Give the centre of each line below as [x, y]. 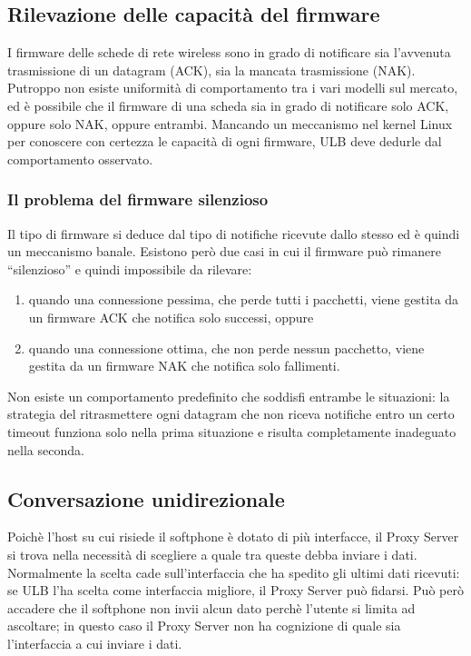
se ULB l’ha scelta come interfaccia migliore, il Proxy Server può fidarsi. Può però [235, 590]
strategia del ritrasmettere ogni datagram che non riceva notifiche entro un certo [231, 414]
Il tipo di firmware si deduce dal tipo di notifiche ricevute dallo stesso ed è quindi [234, 233]
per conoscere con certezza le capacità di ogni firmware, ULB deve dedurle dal [225, 141]
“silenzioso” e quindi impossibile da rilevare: [130, 268]
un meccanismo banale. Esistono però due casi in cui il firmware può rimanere [224, 251]
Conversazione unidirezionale [146, 498]
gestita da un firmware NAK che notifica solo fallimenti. [184, 366]
